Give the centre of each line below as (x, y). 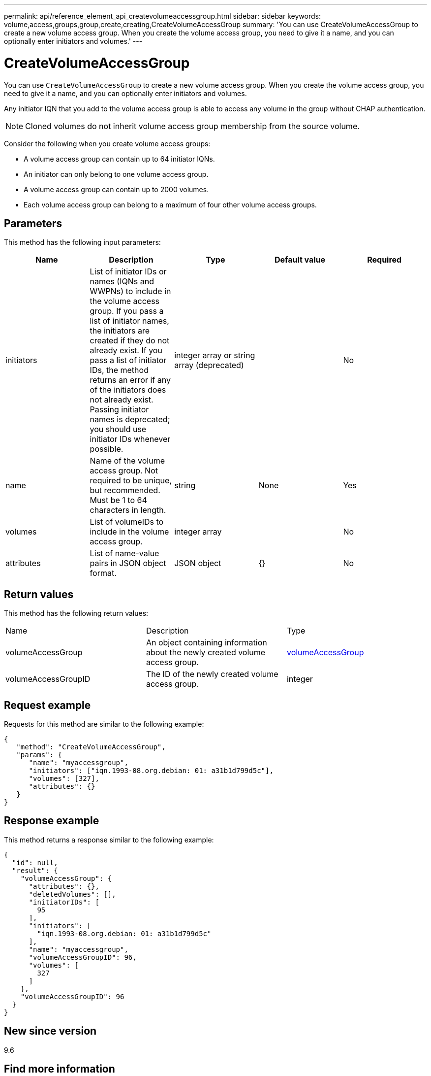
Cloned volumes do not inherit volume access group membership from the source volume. (192, 126)
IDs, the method (119, 370)
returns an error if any (130, 380)
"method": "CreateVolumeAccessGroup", (91, 747)
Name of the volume (127, 461)
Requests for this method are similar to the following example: (104, 724)
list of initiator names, (129, 321)
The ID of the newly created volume (212, 674)
